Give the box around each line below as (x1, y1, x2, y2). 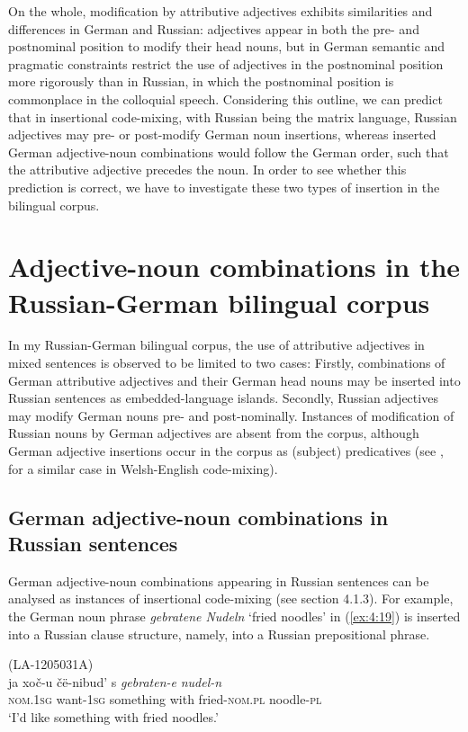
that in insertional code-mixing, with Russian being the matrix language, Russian (8, 107, 457, 126)
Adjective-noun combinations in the (8, 248, 461, 285)
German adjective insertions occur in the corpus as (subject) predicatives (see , (8, 442, 444, 460)
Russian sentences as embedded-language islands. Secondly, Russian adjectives (8, 388, 438, 407)
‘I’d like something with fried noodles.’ (8, 707, 219, 726)
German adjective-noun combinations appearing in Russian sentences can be (8, 571, 429, 590)
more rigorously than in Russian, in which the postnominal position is (8, 72, 394, 91)
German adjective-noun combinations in (8, 503, 389, 531)
